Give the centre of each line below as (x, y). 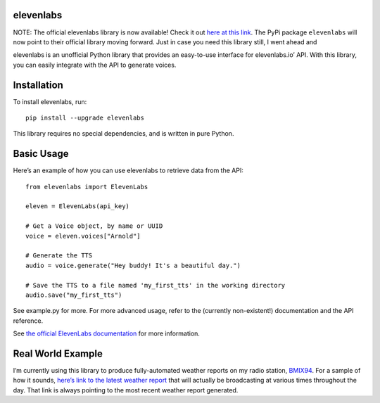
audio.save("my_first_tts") (74, 295)
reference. (28, 321)
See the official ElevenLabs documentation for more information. (107, 333)
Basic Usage (41, 154)
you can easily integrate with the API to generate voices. (95, 65)
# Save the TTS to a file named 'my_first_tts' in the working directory (156, 285)
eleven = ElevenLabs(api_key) (78, 206)
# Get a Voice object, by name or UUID (94, 226)
